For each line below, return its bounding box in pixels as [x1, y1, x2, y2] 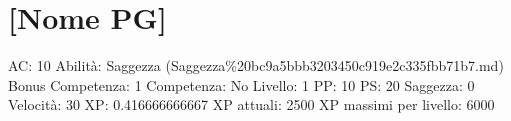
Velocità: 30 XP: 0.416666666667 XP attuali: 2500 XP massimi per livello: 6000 [8, 94, 495, 115]
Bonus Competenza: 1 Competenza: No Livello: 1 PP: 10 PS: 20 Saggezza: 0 [8, 74, 475, 95]
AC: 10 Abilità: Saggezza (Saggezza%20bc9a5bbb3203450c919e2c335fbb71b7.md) [8, 55, 504, 76]
